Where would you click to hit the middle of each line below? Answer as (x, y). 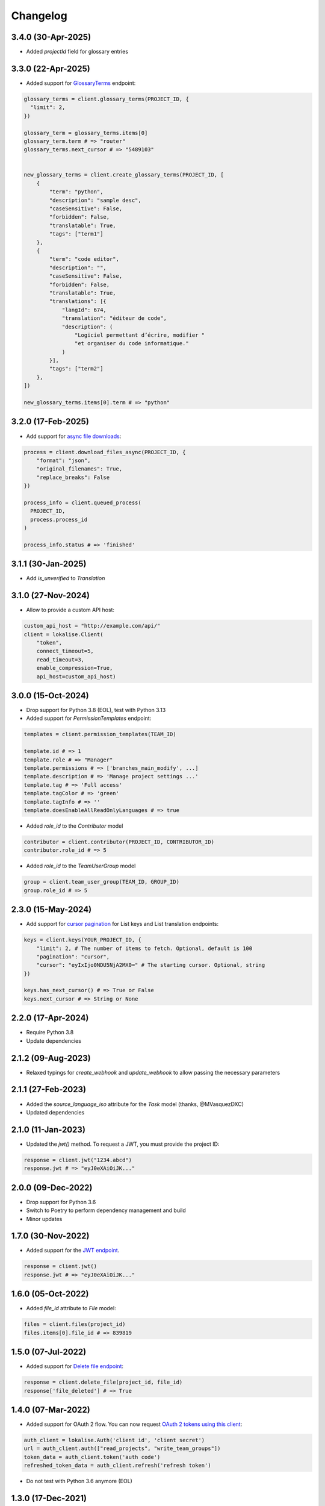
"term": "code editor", (84, 259)
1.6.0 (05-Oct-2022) (50, 1294)
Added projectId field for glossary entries (77, 52)
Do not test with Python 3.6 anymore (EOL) (79, 1481)
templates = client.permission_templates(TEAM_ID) (100, 734)
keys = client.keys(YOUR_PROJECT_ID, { (82, 940)
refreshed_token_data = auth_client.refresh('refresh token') (117, 1466)
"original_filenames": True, (79, 469)
